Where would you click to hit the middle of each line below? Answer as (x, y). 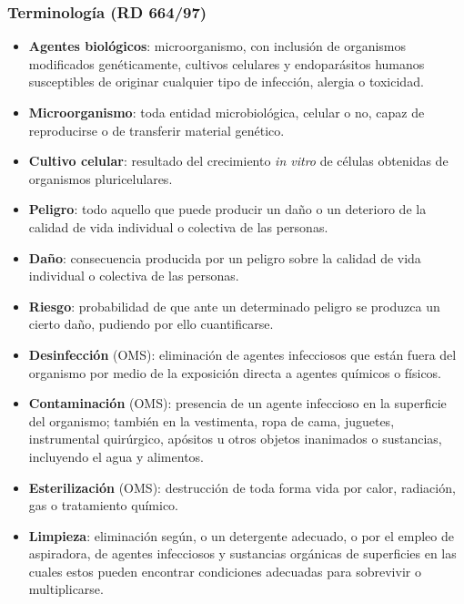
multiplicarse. (66, 589)
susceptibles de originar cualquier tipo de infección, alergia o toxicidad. (226, 82)
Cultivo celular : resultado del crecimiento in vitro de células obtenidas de (238, 161)
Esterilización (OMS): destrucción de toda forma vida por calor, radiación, (242, 487)
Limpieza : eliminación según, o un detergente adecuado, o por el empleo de (241, 535)
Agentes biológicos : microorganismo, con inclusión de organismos (217, 46)
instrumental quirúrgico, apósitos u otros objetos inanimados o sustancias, (235, 439)
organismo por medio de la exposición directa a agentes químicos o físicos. (235, 372)
